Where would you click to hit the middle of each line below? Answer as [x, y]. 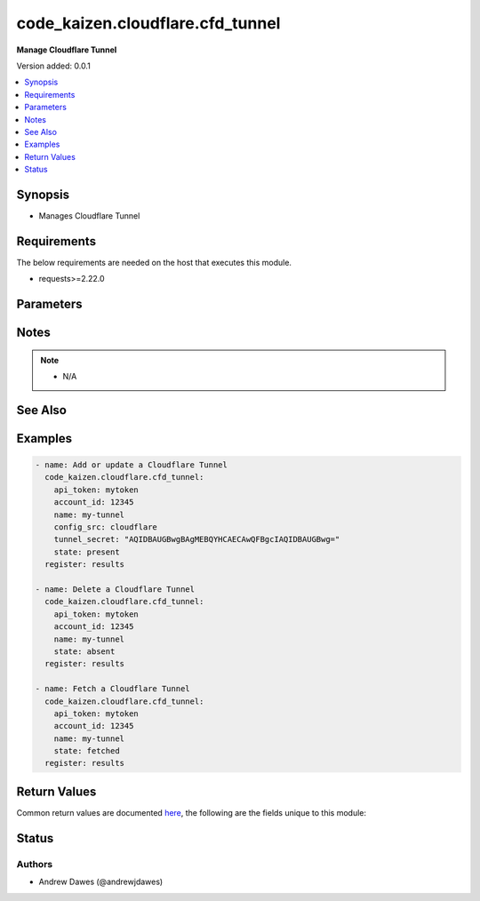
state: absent [84, 651]
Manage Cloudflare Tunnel [67, 50]
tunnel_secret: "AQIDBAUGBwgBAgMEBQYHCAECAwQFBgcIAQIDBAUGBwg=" [197, 539]
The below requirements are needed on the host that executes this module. [154, 262]
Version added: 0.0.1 [53, 66]
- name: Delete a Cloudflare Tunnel [115, 590]
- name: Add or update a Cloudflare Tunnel [132, 465]
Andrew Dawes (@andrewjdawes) [101, 882]
